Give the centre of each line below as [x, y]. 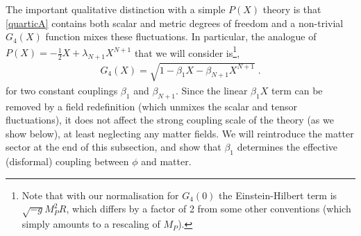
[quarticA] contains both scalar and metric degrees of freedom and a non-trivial [175, 23]
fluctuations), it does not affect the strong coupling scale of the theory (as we [170, 120]
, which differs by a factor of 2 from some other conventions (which [209, 209]
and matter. [166, 161]
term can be [297, 90]
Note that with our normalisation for [100, 195]
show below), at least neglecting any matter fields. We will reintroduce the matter [180, 133]
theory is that [292, 9]
